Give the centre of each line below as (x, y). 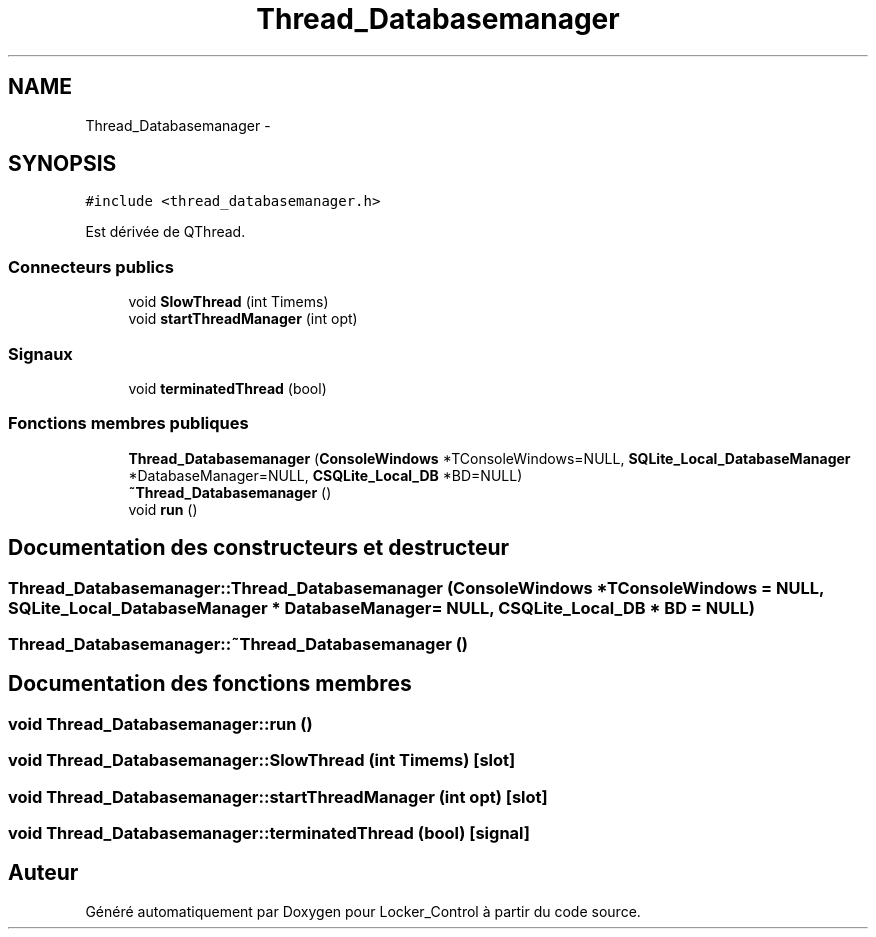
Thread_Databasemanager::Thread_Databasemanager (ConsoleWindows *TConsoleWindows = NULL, (416, 587)
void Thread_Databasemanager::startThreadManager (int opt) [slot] (278, 796)
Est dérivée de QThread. (165, 232)
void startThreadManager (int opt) (243, 319)
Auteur (43, 873)
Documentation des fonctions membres (210, 684)
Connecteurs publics (91, 266)
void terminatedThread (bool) (227, 388)
